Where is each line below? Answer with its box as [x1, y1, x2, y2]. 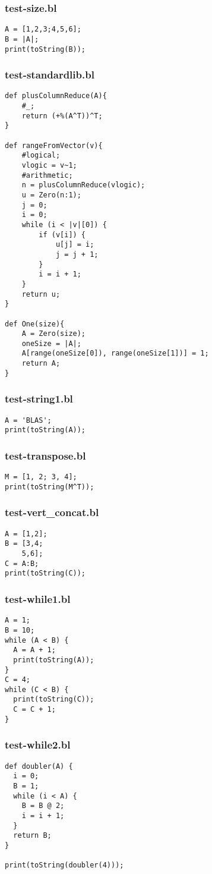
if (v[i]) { [39, 230, 86, 239]
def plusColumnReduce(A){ [5, 92, 107, 100]
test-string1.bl [5, 391, 73, 406]
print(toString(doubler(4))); [5, 861, 124, 870]
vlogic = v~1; [21, 161, 77, 169]
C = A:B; [5, 559, 39, 568]
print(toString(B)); [5, 45, 86, 54]
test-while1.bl [5, 591, 71, 606]
